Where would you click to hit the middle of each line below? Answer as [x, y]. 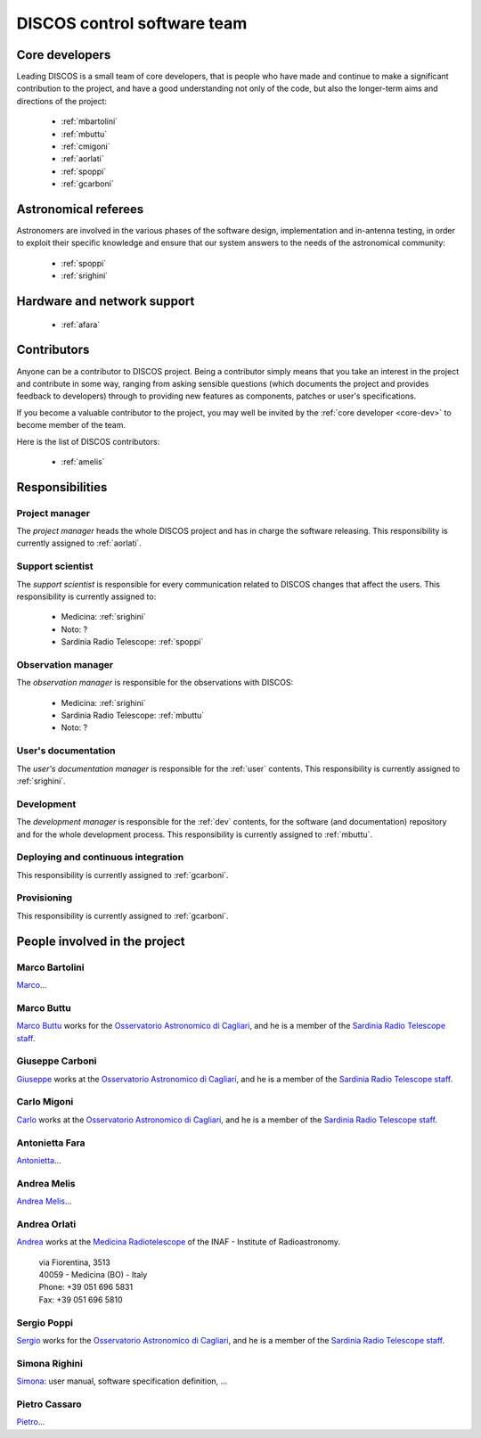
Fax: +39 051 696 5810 [81, 1299]
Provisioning [45, 898]
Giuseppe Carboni [57, 1061]
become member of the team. [71, 425]
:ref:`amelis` [83, 461]
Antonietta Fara [51, 1143]
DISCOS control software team [132, 23]
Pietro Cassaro [49, 1404]
